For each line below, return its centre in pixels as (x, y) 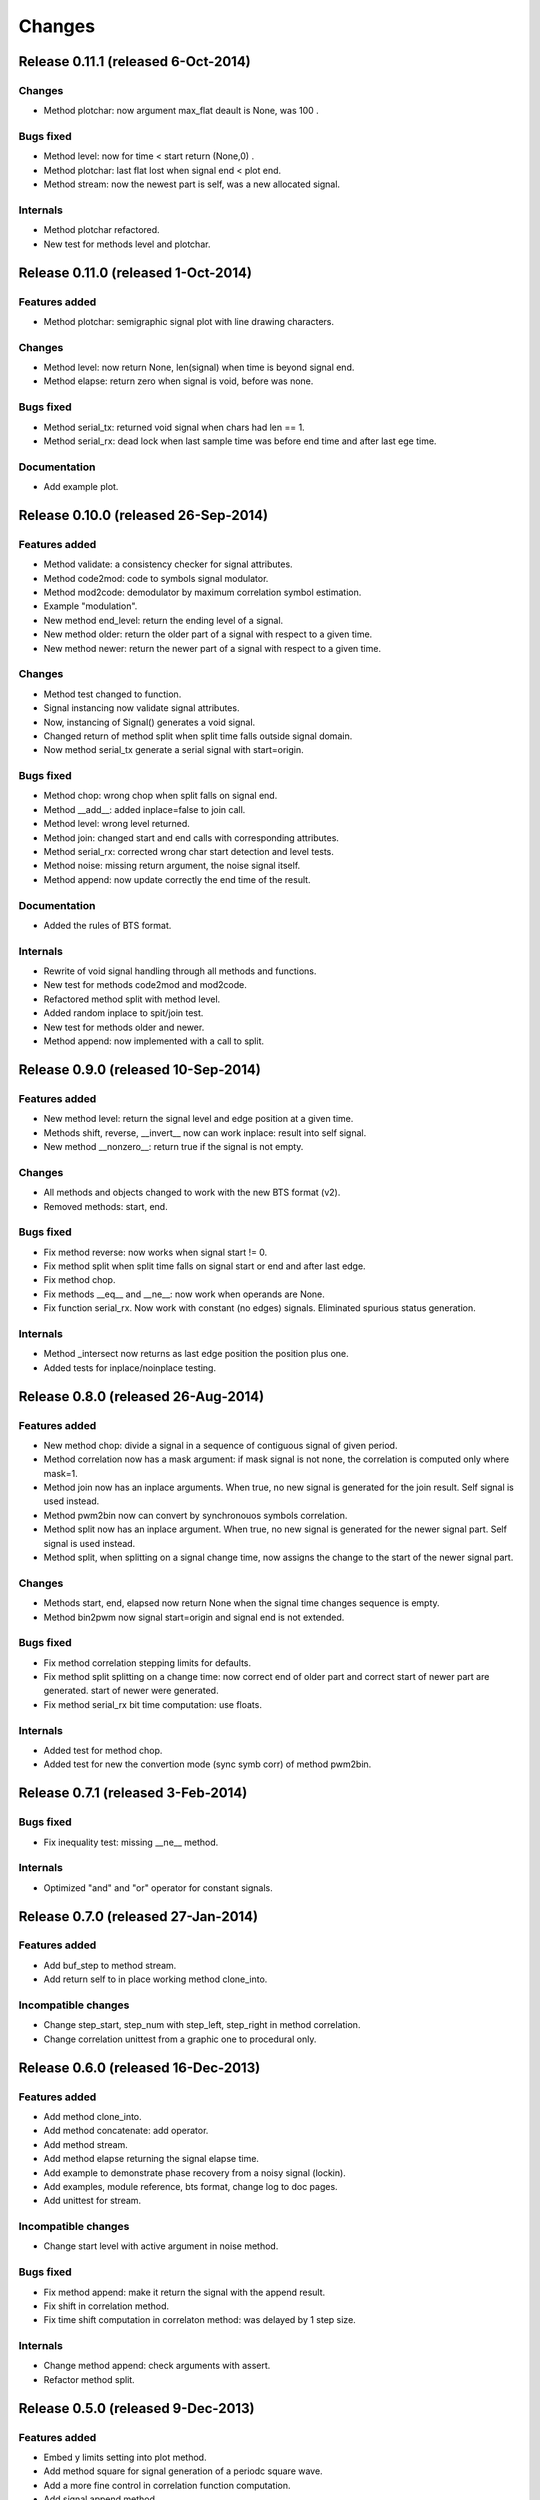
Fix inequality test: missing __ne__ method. (131, 1842)
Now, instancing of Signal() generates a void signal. (149, 722)
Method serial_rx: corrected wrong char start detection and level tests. (189, 852)
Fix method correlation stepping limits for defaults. (147, 1662)
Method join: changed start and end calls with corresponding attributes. (191, 837)
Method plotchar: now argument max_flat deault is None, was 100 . (181, 111)
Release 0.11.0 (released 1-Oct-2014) (135, 272)
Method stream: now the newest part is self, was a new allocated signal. (191, 184)
